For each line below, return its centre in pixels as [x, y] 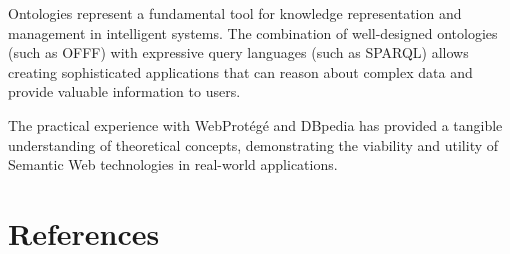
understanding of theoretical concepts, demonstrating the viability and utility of [253, 144]
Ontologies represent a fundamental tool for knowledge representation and [235, 13]
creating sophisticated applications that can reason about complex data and [240, 71]
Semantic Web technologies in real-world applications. [173, 164]
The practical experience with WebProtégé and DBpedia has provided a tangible [255, 124]
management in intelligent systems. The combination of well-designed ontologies [253, 32]
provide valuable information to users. [124, 91]
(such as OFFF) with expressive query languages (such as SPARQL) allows [238, 52]
